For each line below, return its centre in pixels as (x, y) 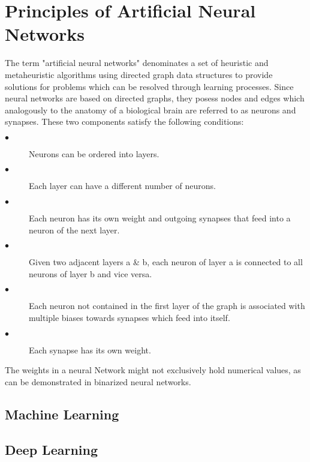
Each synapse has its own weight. (90, 349)
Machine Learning (62, 414)
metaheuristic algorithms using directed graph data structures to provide (139, 74)
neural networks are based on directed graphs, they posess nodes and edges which (155, 98)
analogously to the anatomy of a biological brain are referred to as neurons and (151, 109)
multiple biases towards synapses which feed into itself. (130, 318)
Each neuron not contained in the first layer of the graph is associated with (167, 306)
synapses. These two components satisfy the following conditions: (124, 121)
